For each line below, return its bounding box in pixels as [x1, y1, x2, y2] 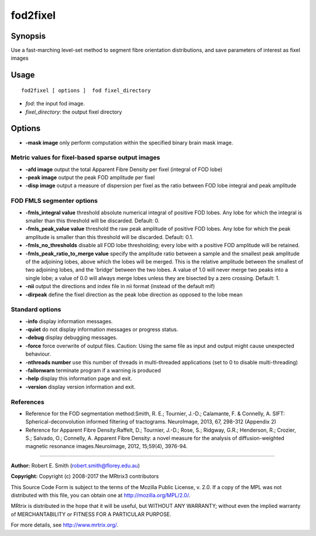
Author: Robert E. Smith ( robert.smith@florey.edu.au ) [11, 462, 140, 469]
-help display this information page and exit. [25, 375, 132, 382]
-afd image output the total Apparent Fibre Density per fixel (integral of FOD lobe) [25, 166, 223, 173]
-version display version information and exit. [25, 383, 136, 390]
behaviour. [25, 350, 51, 357]
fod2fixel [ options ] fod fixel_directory [21, 87, 152, 94]
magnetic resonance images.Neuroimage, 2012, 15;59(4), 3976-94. [25, 443, 188, 450]
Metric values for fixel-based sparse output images [11, 153, 160, 162]
